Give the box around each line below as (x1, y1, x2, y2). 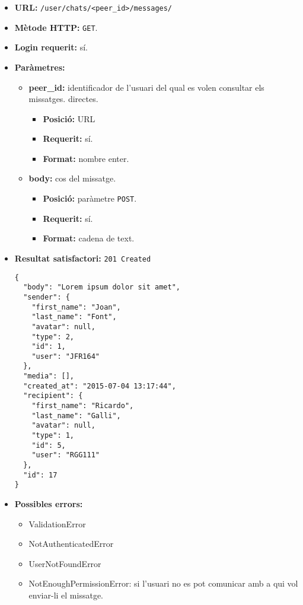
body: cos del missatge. (28, 172, 116, 184)
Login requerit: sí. (14, 41, 88, 53)
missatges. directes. (28, 93, 98, 105)
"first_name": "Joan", (31, 302, 121, 311)
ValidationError (28, 517, 86, 530)
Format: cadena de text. (43, 232, 135, 244)
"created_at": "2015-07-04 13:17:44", (23, 381, 176, 390)
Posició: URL (43, 112, 95, 125)
